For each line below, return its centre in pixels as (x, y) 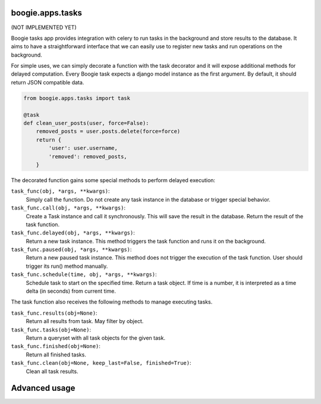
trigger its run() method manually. (67, 266)
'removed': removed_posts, (88, 156)
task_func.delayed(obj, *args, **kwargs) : (73, 233)
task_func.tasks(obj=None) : (51, 330)
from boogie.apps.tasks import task (77, 98)
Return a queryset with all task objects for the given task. (96, 338)
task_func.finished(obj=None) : (56, 346)
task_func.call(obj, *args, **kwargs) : (68, 208)
